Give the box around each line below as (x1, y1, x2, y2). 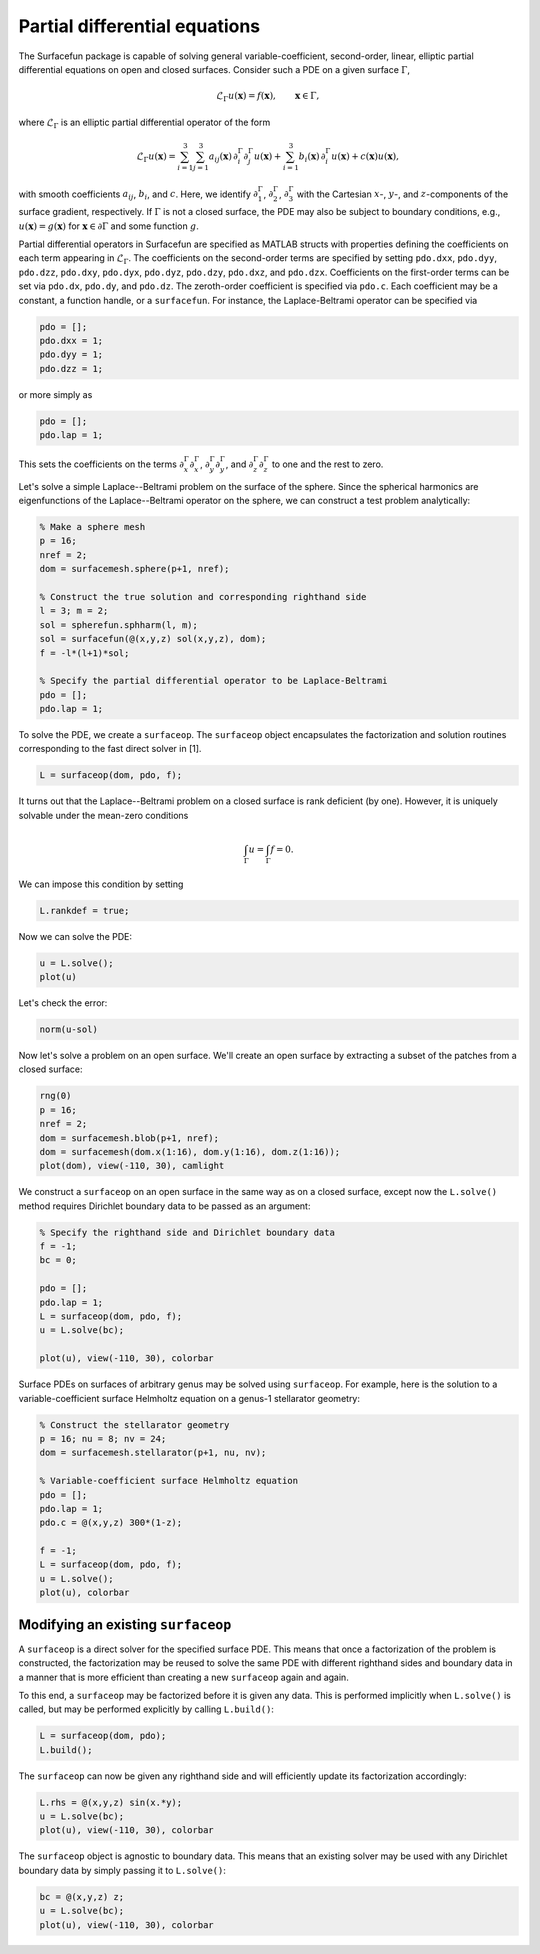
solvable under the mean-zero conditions (18, 809, 189, 821)
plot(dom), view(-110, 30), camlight (39, 1160, 225, 1172)
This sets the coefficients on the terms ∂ (18, 458, 185, 470)
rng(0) (39, 1090, 72, 1102)
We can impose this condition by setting (18, 878, 184, 890)
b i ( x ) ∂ (298, 150, 326, 164)
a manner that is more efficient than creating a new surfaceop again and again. (18, 1671, 349, 1683)
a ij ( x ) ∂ (208, 150, 239, 164)
